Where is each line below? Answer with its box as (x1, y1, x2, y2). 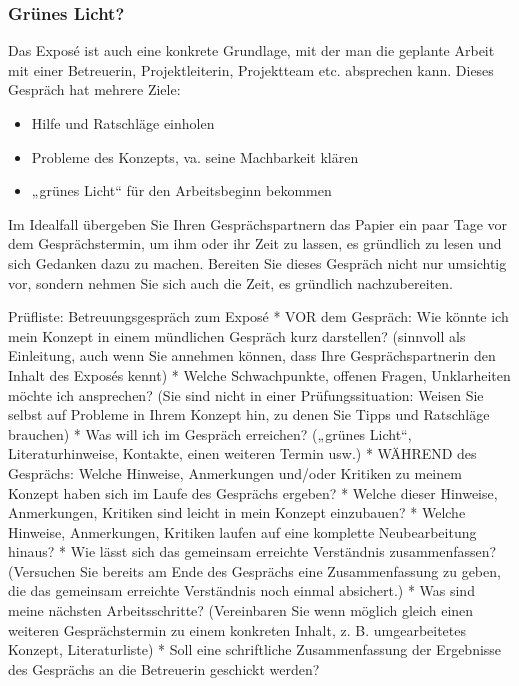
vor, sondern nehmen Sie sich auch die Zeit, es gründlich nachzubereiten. (8, 272, 453, 293)
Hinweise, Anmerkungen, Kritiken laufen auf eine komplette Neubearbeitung (8, 521, 477, 542)
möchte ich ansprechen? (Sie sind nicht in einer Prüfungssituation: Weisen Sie (8, 384, 484, 405)
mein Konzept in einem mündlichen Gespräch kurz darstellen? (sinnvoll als (8, 325, 466, 346)
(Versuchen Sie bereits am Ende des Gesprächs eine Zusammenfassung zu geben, (8, 560, 501, 581)
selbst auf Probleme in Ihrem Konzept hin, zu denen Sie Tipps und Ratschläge (8, 404, 490, 425)
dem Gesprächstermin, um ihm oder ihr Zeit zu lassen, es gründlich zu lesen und (8, 233, 502, 254)
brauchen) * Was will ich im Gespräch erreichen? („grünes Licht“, (8, 423, 412, 444)
